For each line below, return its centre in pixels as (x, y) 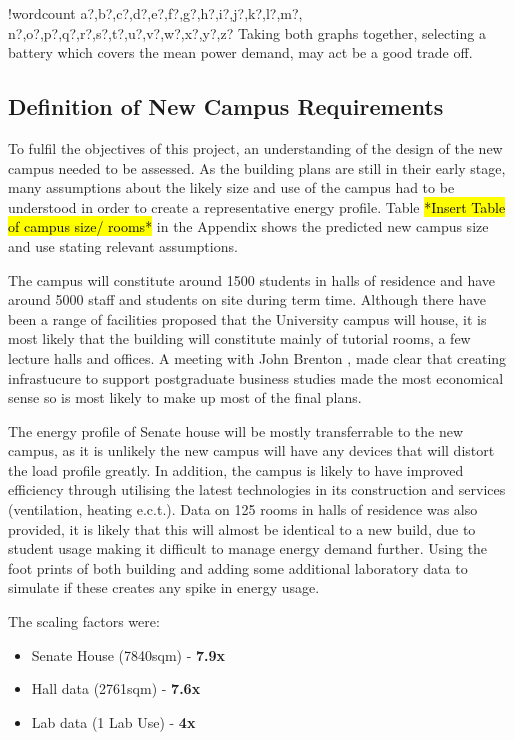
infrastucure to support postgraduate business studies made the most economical (256, 377)
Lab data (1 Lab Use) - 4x (113, 721)
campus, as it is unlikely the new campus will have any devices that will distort (251, 450)
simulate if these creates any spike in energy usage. (164, 587)
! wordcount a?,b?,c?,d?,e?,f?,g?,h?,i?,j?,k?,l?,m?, (155, 13)
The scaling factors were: (84, 621)
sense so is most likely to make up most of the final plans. (185, 397)
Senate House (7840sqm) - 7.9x (128, 654)
